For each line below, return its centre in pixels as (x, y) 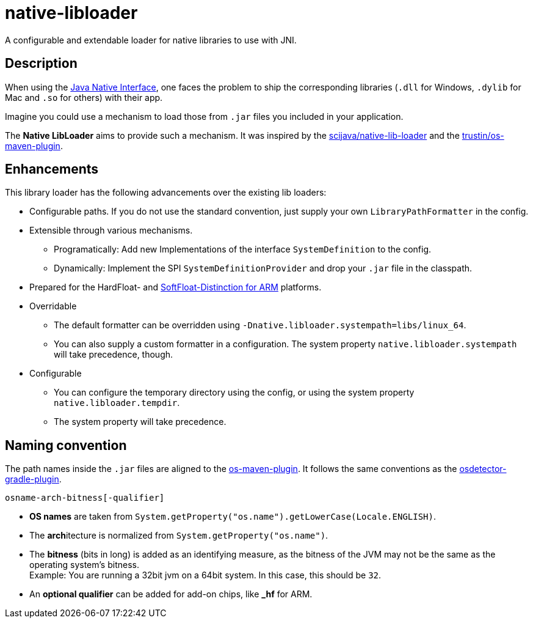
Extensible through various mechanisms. (111, 230)
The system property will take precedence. (140, 422)
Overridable (53, 306)
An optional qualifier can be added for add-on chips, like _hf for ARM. (171, 594)
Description (41, 64)
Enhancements (52, 169)
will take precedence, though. (114, 355)
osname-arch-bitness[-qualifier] (85, 498)
